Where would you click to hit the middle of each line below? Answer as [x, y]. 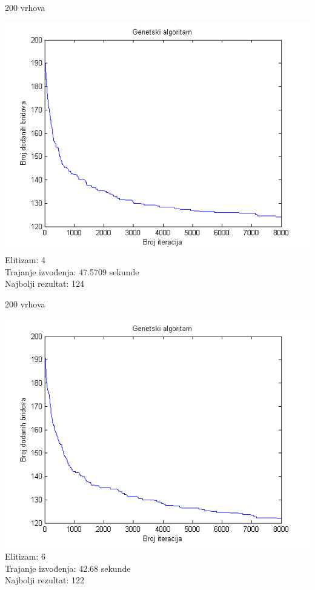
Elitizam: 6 [25, 556]
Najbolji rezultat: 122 [45, 580]
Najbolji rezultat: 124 [45, 283]
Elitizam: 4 [25, 260]
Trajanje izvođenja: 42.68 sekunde [68, 568]
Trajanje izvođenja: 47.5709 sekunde [72, 271]
